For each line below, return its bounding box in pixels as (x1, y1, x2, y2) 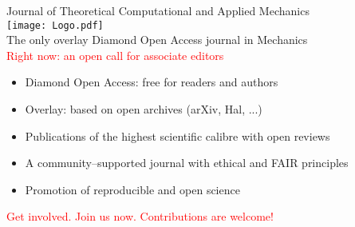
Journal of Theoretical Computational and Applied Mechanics (6, 2, 310, 18)
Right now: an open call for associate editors (6, 46, 224, 63)
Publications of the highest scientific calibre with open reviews (25, 127, 330, 144)
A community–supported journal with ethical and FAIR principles (25, 154, 349, 171)
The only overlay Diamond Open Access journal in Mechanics (6, 31, 308, 48)
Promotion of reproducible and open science (25, 181, 240, 197)
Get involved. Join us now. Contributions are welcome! (6, 208, 274, 225)
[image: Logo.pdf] (6, 19, 104, 31)
